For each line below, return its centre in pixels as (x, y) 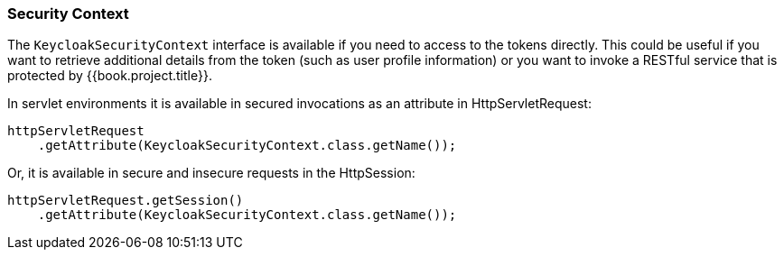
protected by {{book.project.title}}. (110, 76)
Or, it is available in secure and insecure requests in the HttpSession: (211, 173)
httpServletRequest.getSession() (126, 201)
